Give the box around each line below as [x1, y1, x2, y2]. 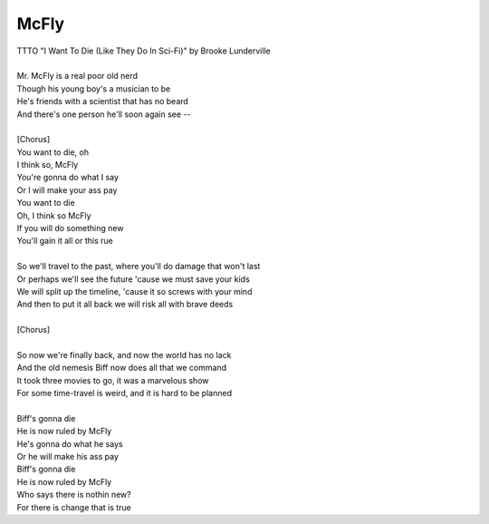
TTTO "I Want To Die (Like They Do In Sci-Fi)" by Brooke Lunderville [16, 45, 271, 56]
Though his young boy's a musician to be [16, 82, 171, 94]
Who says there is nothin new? [16, 490, 131, 500]
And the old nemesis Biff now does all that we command [16, 363, 226, 374]
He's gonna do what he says [16, 438, 123, 449]
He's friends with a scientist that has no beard [16, 96, 189, 107]
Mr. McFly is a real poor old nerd [16, 71, 139, 82]
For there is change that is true [16, 501, 131, 512]
